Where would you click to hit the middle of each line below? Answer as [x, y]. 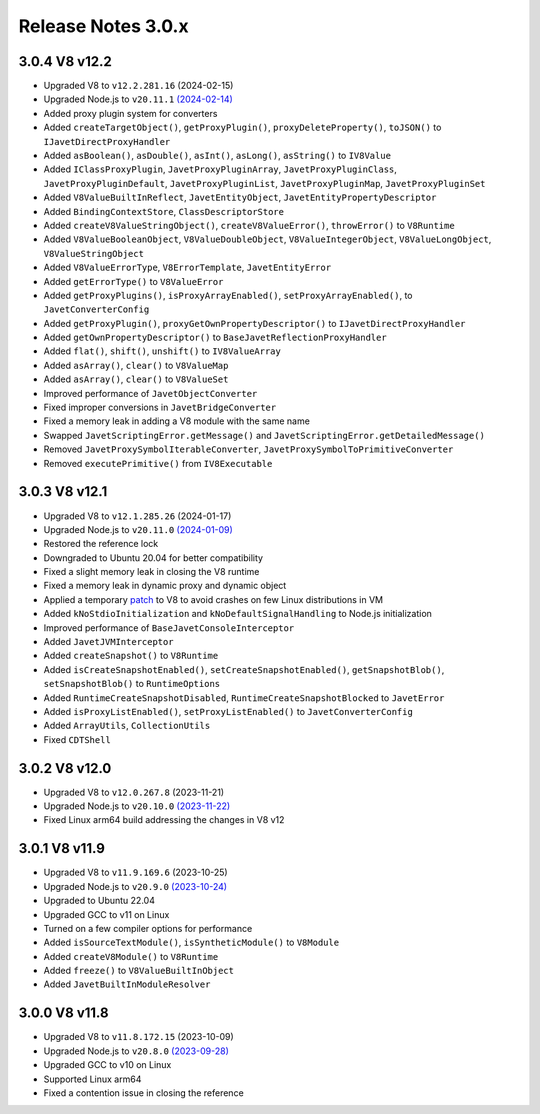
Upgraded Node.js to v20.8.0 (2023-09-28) [136, 1051]
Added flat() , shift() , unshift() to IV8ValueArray [162, 351]
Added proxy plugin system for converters [130, 113]
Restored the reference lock [101, 544]
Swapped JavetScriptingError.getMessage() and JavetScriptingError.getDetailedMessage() [264, 435]
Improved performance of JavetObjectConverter [150, 393]
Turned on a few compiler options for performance [148, 928]
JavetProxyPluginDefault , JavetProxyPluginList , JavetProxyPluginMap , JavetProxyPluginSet [264, 183]
